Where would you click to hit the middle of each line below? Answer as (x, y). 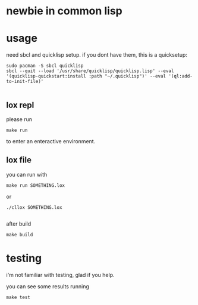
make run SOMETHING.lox (36, 185)
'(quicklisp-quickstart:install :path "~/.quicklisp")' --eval (86, 76)
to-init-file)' (25, 82)
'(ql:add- (181, 76)
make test (18, 297)
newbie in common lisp (65, 11)
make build (20, 235)
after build (19, 224)
